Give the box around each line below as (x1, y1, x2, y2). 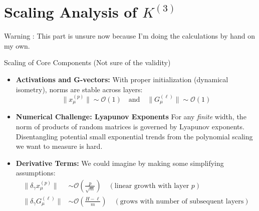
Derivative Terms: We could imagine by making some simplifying (16, 157, 224, 168)
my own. (4, 40, 30, 51)
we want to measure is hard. (16, 141, 103, 151)
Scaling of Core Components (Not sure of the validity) (4, 57, 171, 68)
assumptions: (16, 167, 56, 178)
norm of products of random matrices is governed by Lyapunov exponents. (16, 121, 244, 131)
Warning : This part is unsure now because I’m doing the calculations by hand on (4, 31, 255, 41)
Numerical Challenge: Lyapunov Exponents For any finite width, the (16, 111, 246, 122)
